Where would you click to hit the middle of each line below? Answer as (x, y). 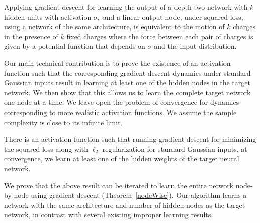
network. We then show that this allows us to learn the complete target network (127, 92)
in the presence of (31, 36)
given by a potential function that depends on (75, 46)
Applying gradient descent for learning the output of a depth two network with (126, 7)
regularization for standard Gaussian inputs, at (175, 148)
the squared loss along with (46, 148)
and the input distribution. (195, 46)
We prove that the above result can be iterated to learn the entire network (119, 185)
